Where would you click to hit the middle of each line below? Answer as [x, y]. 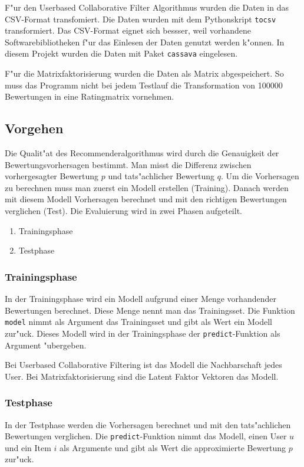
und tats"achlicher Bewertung [161, 176]
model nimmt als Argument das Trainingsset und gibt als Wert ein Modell [138, 322]
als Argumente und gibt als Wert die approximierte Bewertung [173, 447]
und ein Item [28, 447]
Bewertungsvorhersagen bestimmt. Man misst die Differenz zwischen [128, 164]
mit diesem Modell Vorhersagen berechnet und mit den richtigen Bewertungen [146, 199]
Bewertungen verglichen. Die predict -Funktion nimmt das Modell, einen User [146, 436]
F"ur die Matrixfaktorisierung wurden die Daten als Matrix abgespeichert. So [144, 73]
